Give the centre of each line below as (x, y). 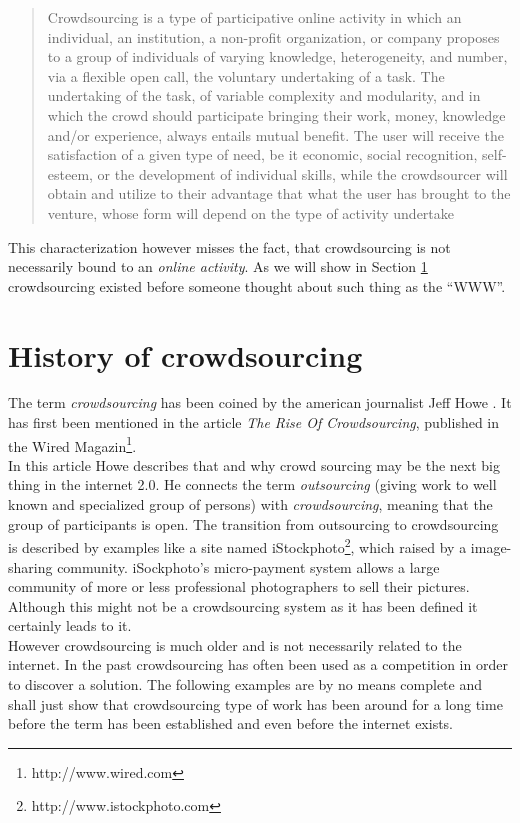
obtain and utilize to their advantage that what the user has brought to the (279, 193)
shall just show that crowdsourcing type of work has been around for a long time (255, 703)
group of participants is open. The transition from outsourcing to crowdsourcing (253, 523)
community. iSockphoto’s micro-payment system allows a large (248, 566)
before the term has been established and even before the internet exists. (231, 723)
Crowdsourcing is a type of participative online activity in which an (254, 17)
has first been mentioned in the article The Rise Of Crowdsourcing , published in (254, 422)
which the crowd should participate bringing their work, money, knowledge (276, 114)
